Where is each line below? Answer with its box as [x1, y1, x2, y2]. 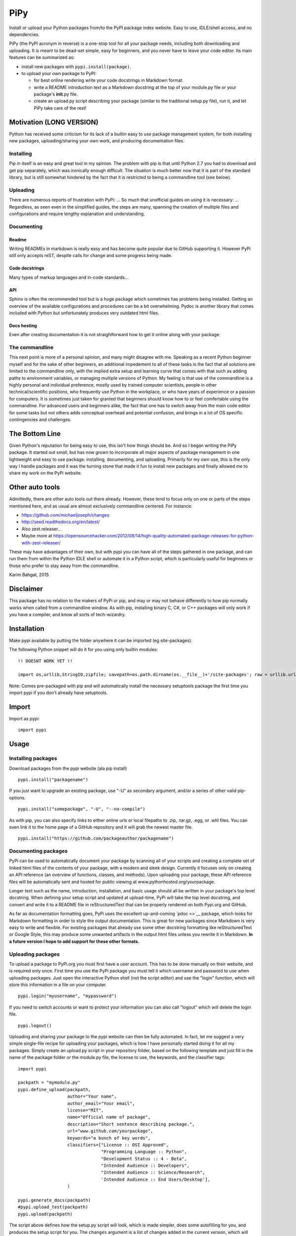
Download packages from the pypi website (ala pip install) [9, 765, 127, 771]
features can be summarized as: [9, 54, 75, 60]
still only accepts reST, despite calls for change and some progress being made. [9, 253, 173, 259]
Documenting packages [9, 848, 68, 855]
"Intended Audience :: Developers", [101, 1163, 190, 1169]
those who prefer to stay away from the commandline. [9, 563, 119, 569]
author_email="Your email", [67, 1101, 135, 1106]
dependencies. [9, 31, 39, 37]
